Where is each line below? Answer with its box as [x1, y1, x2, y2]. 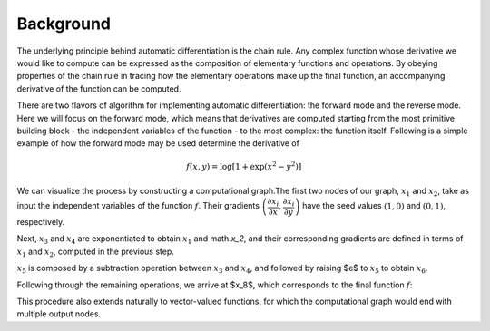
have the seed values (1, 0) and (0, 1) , [302, 200, 446, 211]
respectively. [16, 217, 65, 227]
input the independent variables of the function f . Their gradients [16, 200, 260, 211]
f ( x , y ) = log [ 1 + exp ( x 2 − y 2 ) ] [186, 160, 302, 172]
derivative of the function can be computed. [16, 83, 181, 94]
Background [16, 14, 111, 34]
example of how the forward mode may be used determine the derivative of [16, 138, 299, 149]
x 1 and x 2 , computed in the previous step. [16, 246, 174, 258]
